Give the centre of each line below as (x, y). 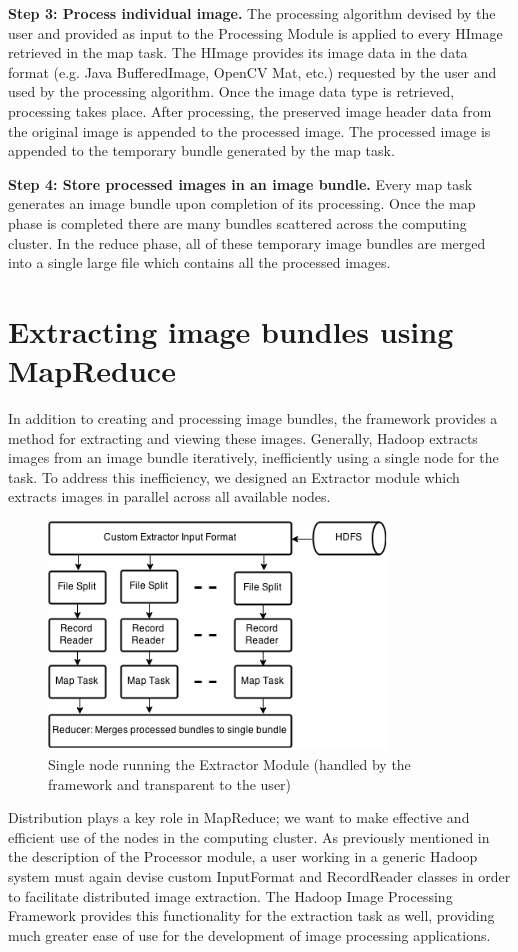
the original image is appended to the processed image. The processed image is (249, 130)
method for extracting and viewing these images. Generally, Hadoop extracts (243, 437)
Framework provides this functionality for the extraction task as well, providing (251, 915)
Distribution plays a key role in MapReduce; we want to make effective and (239, 817)
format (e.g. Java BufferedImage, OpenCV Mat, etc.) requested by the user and (252, 71)
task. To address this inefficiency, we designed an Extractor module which (234, 476)
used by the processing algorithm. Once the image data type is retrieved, (231, 91)
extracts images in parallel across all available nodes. (169, 496)
